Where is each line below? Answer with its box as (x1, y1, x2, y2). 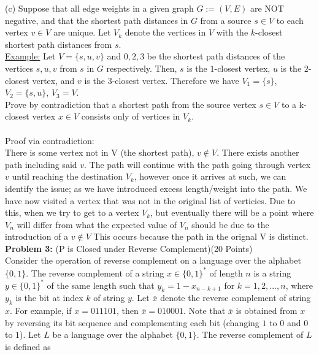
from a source (200, 13, 252, 26)
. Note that (183, 304, 226, 317)
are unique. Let (53, 26, 111, 39)
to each (276, 13, 304, 26)
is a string (253, 266, 291, 279)
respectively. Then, (106, 61, 177, 74)
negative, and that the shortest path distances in (5, 13, 188, 26)
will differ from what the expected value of (17, 218, 177, 231)
